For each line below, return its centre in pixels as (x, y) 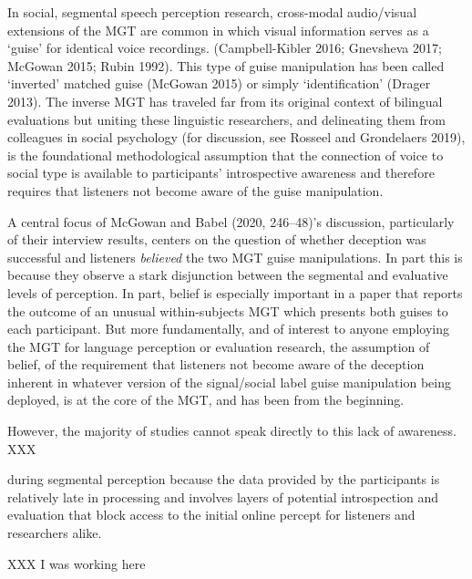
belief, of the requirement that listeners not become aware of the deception (216, 364)
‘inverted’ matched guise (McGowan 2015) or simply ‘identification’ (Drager (219, 83)
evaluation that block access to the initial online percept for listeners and (211, 515)
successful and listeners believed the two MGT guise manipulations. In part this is (235, 257)
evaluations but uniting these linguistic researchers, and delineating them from (226, 119)
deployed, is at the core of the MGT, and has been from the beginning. (206, 400)
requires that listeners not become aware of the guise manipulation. (195, 190)
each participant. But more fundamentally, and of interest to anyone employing (228, 329)
